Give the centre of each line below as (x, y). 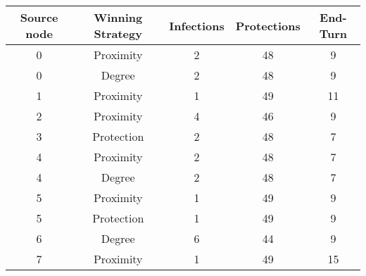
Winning (118, 17)
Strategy (118, 33)
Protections (268, 25)
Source (39, 17)
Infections (197, 25)
